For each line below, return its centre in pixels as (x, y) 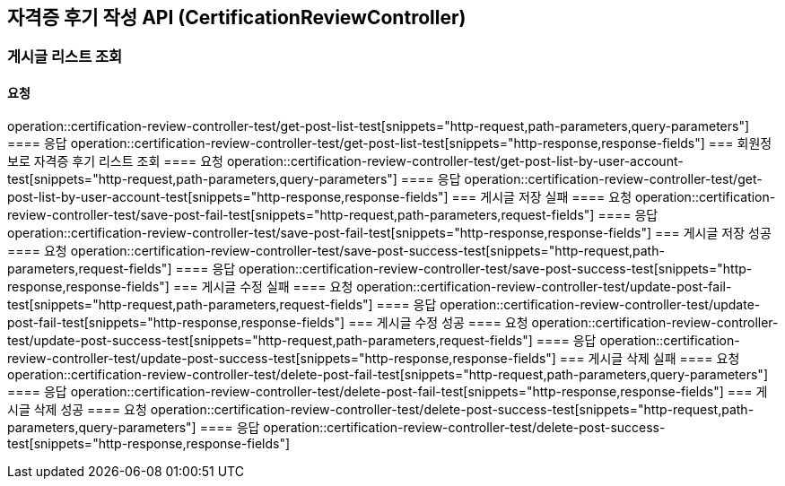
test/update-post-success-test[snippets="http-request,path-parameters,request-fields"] (270, 340)
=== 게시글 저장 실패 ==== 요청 (542, 196)
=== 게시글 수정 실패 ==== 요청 (263, 286)
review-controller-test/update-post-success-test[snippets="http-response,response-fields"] (282, 358)
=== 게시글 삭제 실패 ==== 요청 (650, 358)
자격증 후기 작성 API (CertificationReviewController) (237, 17)
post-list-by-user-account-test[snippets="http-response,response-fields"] (228, 196)
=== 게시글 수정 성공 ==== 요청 (438, 322)
